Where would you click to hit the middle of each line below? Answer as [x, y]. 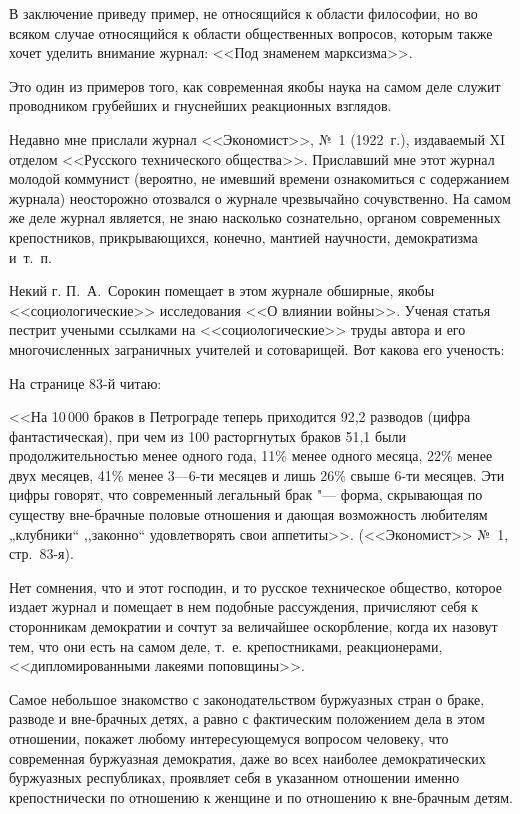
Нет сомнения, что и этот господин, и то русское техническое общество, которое [255, 586]
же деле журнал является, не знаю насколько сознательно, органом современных [255, 217]
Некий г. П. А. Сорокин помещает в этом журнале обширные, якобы [222, 290]
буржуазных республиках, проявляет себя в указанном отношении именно [234, 777]
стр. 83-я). [41, 553]
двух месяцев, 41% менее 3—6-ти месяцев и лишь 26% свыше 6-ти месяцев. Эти [257, 474]
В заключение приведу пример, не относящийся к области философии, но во [243, 13]
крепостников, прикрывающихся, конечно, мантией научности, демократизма [243, 236]
